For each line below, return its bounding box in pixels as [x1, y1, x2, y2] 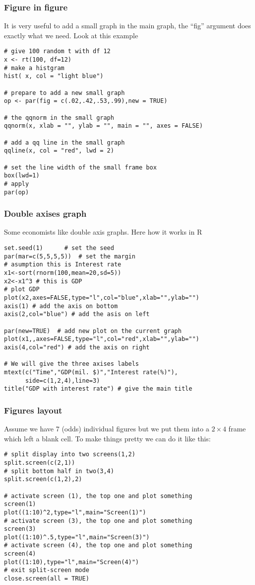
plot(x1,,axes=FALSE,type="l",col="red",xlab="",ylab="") [4, 335, 199, 343]
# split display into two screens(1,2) [4, 451, 135, 458]
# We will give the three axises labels [4, 360, 139, 368]
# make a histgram [4, 64, 64, 72]
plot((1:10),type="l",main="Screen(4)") [4, 558, 139, 566]
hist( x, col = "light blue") [4, 73, 104, 80]
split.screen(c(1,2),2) [4, 476, 82, 483]
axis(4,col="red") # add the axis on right [4, 343, 150, 351]
